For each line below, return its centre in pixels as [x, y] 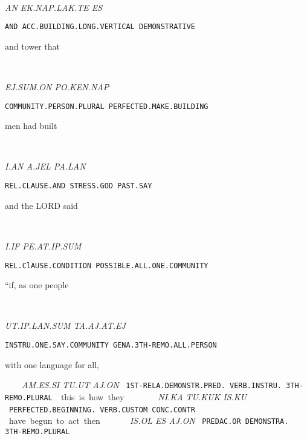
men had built [31, 126]
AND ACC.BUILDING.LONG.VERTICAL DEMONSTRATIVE [100, 27]
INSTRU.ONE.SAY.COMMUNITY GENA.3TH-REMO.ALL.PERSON [111, 345]
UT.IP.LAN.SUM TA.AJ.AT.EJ [65, 325]
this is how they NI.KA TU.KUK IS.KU [153, 396]
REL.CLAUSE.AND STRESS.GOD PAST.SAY [79, 186]
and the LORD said [41, 205]
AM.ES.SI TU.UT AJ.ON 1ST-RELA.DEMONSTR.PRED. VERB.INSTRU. [152, 385]
